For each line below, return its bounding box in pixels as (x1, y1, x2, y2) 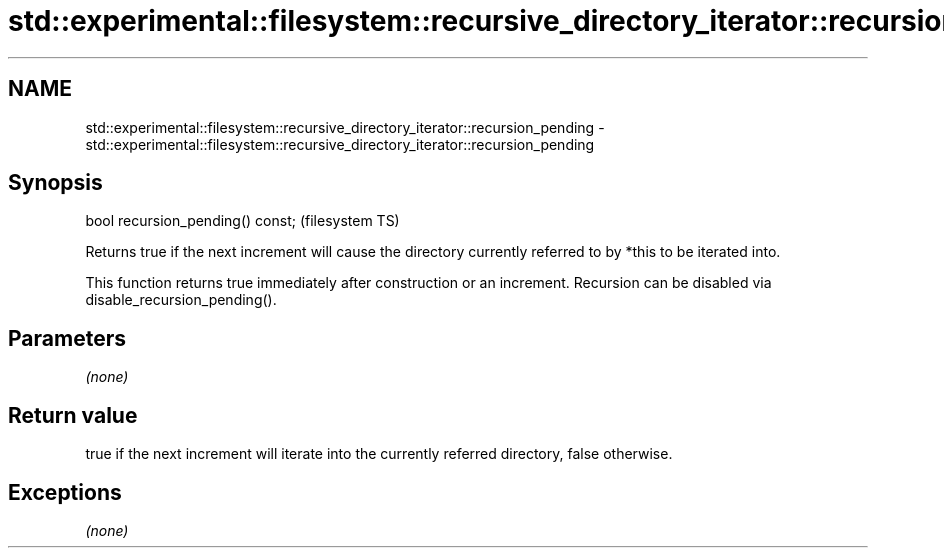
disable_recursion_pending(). (85, 291, 277, 309)
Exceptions (8, 479, 122, 505)
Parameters (8, 325, 126, 351)
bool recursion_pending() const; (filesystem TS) (85, 212, 400, 230)
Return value (8, 402, 138, 428)
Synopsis (8, 170, 103, 196)
